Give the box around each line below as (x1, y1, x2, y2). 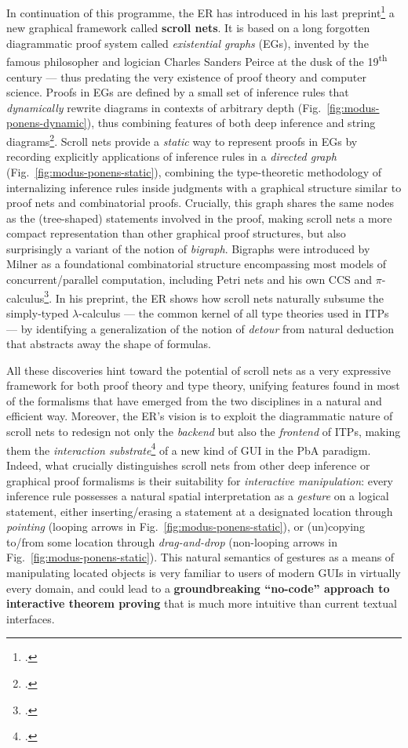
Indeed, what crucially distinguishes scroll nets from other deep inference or (6, 456, 370, 473)
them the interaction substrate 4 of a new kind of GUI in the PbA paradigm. (6, 439, 371, 458)
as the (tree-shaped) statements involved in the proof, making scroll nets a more (6, 209, 392, 226)
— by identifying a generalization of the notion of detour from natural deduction (6, 320, 395, 336)
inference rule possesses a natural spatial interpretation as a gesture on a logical (6, 488, 389, 504)
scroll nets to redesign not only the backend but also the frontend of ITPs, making (6, 423, 401, 440)
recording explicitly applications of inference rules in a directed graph (6, 148, 337, 165)
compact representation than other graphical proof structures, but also (6, 225, 346, 241)
